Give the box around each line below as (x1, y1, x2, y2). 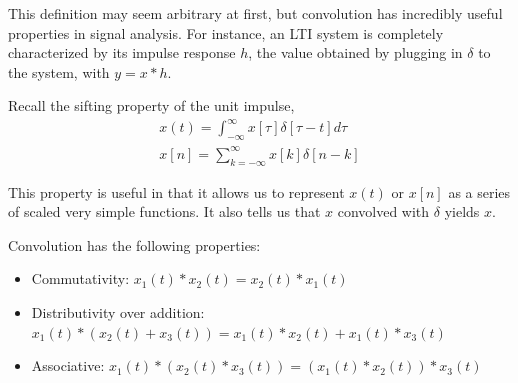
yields (444, 201, 480, 222)
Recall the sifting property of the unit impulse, (8, 95, 295, 116)
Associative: (31, 355, 105, 376)
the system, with (8, 61, 110, 82)
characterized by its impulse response (8, 42, 236, 63)
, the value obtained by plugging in (248, 42, 463, 63)
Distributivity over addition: (31, 302, 205, 322)
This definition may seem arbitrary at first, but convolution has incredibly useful (8, 3, 503, 23)
